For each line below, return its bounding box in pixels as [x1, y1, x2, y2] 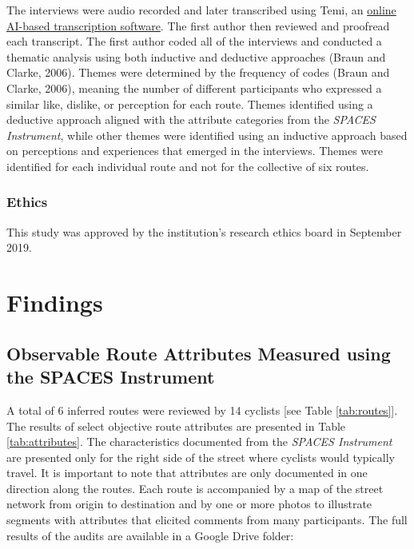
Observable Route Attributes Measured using [6, 340, 391, 365]
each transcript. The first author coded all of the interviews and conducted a [6, 33, 382, 50]
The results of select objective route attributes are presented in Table [6, 417, 346, 434]
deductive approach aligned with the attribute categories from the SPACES [6, 111, 376, 128]
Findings [6, 286, 103, 319]
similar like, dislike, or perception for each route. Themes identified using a [6, 95, 373, 112]
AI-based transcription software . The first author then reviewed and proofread [6, 17, 390, 34]
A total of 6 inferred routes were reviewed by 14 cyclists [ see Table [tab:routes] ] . [6, 401, 398, 418]
